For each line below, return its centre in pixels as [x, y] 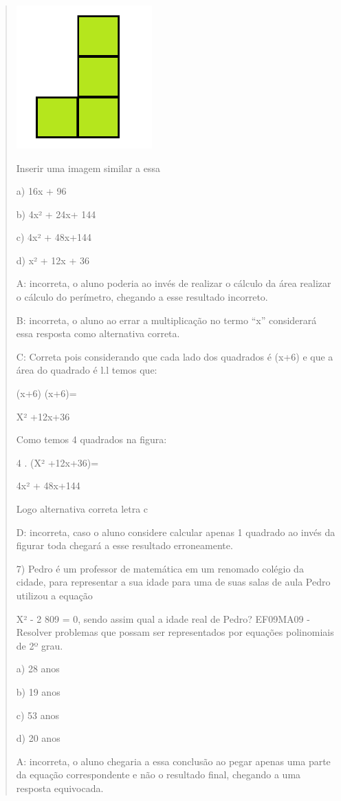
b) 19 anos [38, 691]
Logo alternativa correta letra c [82, 509]
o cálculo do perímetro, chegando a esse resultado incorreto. [142, 297]
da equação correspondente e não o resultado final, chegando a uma [158, 775]
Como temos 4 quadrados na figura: [91, 439]
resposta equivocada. [60, 788]
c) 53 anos [38, 715]
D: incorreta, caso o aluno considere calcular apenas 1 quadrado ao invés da [176, 532]
